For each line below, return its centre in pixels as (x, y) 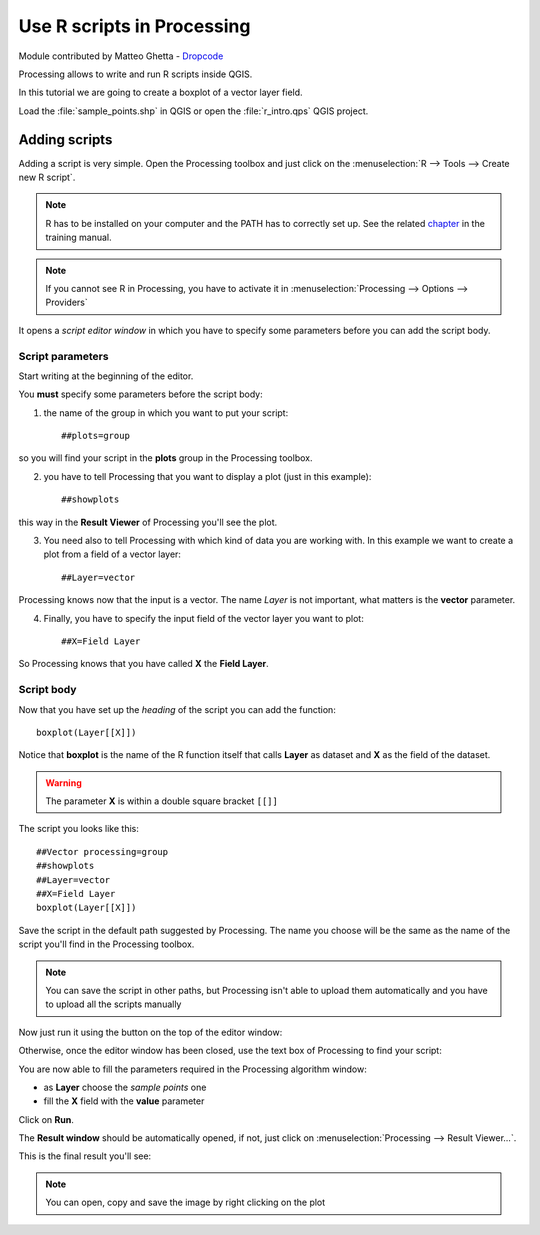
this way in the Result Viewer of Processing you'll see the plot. (148, 522)
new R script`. (47, 177)
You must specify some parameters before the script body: (141, 394)
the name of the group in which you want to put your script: (166, 412)
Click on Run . (46, 1119)
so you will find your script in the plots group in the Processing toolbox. (165, 458)
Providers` (67, 302)
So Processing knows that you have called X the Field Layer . (143, 664)
